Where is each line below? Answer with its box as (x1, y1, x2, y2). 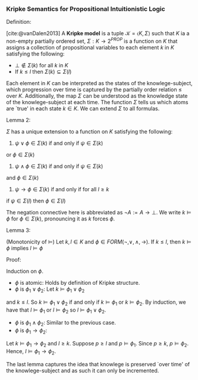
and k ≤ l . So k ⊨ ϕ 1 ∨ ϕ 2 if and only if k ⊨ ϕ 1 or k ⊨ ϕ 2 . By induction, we (6, 298, 186, 307)
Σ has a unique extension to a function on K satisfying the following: (6, 127, 173, 135)
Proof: (6, 256, 21, 263)
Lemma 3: (6, 226, 31, 233)
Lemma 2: (6, 116, 31, 123)
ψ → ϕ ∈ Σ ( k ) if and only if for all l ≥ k (14, 185, 109, 192)
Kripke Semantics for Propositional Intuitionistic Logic (6, 5, 165, 13)
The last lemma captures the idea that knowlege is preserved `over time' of (6, 360, 190, 367)
